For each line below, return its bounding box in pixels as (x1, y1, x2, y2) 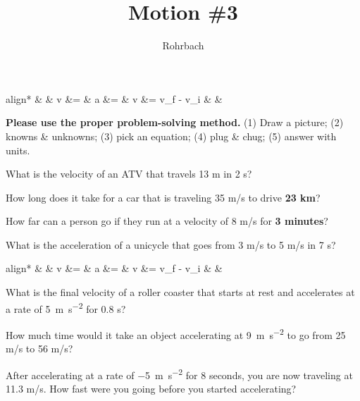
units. (6, 142, 30, 157)
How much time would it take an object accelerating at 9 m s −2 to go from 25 (6, 325, 346, 342)
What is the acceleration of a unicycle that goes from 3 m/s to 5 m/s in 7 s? (6, 237, 336, 252)
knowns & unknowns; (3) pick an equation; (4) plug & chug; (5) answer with (6, 128, 337, 143)
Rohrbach (162, 38, 204, 53)
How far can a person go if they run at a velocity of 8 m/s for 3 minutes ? (6, 214, 328, 228)
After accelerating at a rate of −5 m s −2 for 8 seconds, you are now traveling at (6, 365, 353, 382)
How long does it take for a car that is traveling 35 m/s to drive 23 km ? (6, 190, 321, 204)
